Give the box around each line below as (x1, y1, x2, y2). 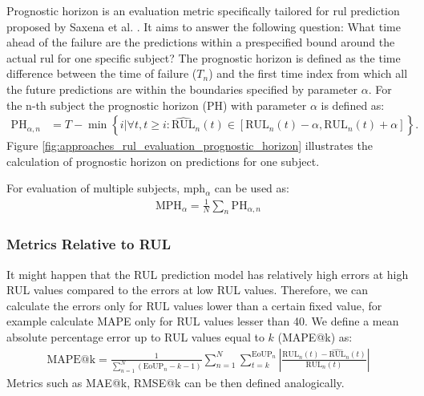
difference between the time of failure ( (6, 65, 197, 82)
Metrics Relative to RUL (6, 234, 172, 254)
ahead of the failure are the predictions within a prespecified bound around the (6, 34, 395, 51)
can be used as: (214, 180, 289, 196)
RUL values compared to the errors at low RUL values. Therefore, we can (6, 281, 369, 298)
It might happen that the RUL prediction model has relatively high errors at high (6, 265, 409, 282)
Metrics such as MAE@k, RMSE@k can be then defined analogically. (6, 374, 345, 391)
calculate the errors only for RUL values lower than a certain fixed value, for (6, 297, 382, 313)
